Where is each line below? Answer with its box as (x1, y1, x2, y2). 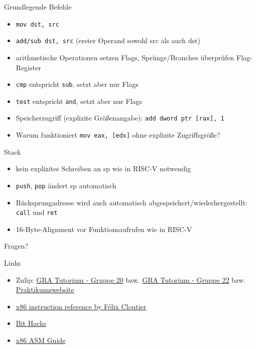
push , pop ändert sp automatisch (16, 180, 116, 190)
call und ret (16, 207, 58, 217)
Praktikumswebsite (16, 284, 74, 295)
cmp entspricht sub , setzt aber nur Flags (16, 79, 139, 89)
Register (16, 62, 41, 72)
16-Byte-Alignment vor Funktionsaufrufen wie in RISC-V (16, 223, 192, 234)
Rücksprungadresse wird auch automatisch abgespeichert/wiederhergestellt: (16, 197, 247, 207)
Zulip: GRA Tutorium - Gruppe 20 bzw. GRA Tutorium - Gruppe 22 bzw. (16, 274, 246, 285)
